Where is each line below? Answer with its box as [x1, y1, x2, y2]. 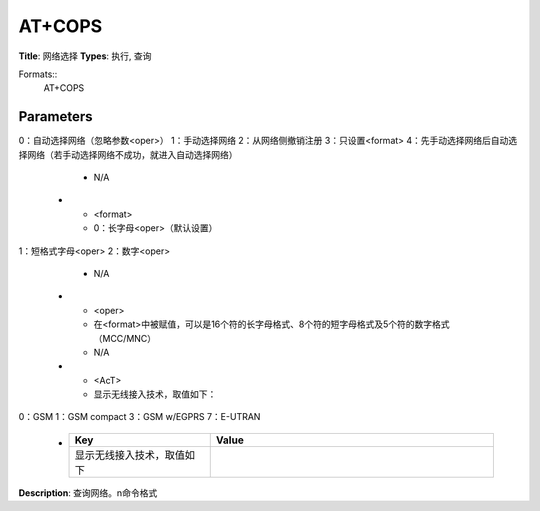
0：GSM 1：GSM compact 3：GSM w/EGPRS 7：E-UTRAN [18, 411, 261, 423]
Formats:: [18, 68, 58, 80]
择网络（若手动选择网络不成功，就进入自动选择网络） [18, 148, 238, 160]
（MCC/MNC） [93, 332, 157, 344]
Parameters [18, 108, 93, 125]
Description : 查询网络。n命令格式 [18, 486, 158, 499]
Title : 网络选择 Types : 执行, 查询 [18, 50, 152, 62]
